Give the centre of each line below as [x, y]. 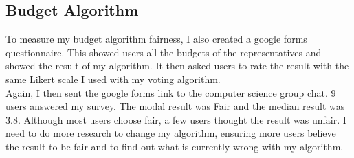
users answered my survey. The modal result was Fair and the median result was [175, 106]
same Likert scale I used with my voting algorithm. [113, 79]
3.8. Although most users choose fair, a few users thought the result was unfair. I [176, 119]
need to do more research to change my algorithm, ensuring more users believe [171, 133]
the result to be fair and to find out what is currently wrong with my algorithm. [175, 146]
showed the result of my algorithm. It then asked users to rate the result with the [177, 66]
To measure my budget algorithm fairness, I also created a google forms [156, 39]
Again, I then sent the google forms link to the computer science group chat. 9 [171, 92]
